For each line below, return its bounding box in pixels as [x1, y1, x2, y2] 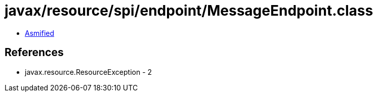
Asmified [25, 28, 55, 37]
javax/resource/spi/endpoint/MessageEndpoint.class [5, 2, 373, 19]
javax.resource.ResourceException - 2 [25, 67, 152, 76]
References [5, 46, 64, 59]
